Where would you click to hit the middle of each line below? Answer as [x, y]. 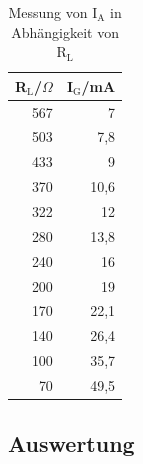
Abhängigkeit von [65, 31]
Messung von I [53, 12]
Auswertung [71, 443]
